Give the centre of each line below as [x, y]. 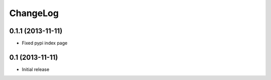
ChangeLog [34, 13]
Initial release [36, 69]
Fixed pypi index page [45, 43]
